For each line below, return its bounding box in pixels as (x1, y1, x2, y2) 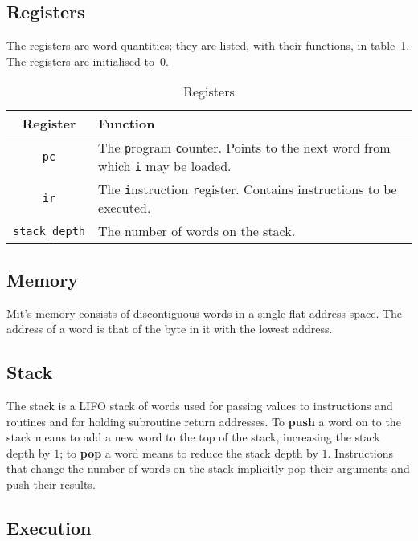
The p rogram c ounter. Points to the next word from (98, 138, 391, 157)
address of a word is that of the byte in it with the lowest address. (6, 320, 333, 337)
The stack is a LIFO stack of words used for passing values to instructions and (6, 397, 393, 413)
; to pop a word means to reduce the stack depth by (59, 444, 318, 461)
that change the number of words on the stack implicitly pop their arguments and (6, 460, 410, 477)
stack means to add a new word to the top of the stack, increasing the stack (6, 429, 380, 445)
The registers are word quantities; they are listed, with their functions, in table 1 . (6, 37, 410, 54)
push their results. (6, 475, 96, 492)
